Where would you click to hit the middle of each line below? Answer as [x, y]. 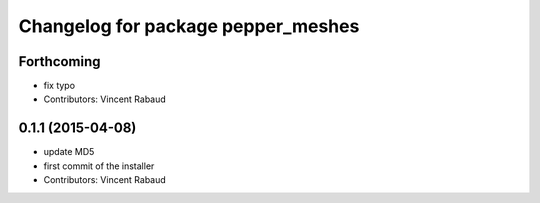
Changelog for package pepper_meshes [189, 26]
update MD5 [69, 152]
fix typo [59, 86]
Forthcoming [59, 61]
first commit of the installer [99, 166]
